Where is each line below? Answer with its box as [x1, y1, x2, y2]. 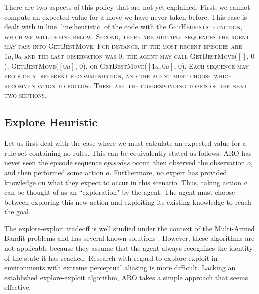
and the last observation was [24, 50, 116, 61]
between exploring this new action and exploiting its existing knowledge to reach [4, 196, 251, 207]
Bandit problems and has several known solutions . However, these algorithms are [4, 233, 255, 243]
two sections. [4, 90, 47, 100]
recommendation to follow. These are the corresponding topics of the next [4, 80, 247, 90]
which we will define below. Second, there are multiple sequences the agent [4, 31, 250, 41]
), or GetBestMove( [83, 60, 147, 71]
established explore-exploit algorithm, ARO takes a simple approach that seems [4, 272, 248, 282]
